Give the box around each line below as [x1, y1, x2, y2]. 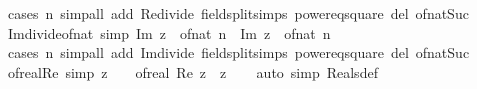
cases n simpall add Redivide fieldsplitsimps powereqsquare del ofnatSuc [7, 3, 469, 23]
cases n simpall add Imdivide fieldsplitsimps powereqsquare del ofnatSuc [7, 42, 470, 63]
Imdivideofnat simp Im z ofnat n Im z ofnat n [7, 22, 331, 43]
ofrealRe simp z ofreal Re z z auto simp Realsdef [7, 61, 378, 82]
